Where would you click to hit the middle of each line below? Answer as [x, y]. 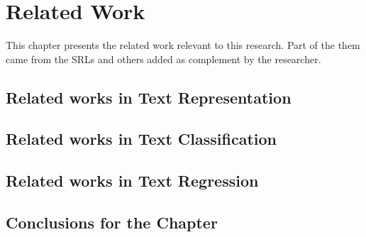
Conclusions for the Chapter [112, 222]
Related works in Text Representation [149, 97]
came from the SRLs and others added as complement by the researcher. [163, 59]
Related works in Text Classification [141, 139]
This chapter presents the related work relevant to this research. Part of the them [183, 45]
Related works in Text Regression [132, 181]
